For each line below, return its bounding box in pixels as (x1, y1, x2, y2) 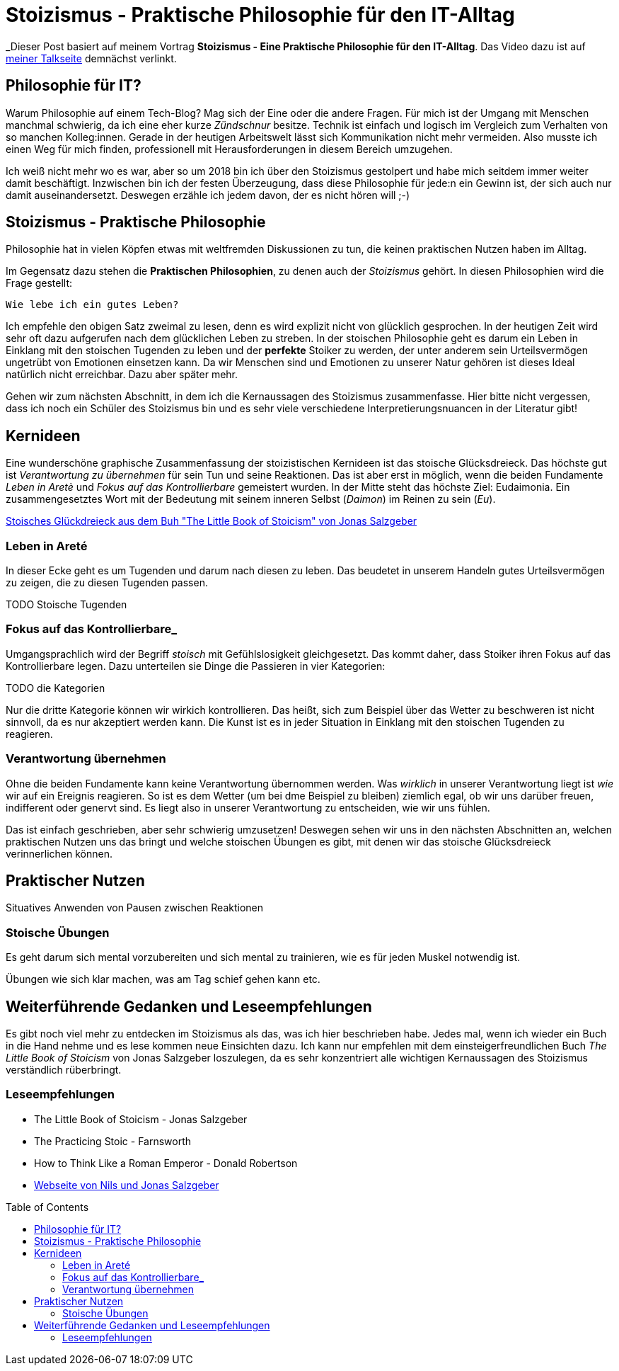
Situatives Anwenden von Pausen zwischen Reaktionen (6, 901, 264, 914)
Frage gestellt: (6, 277, 73, 290)
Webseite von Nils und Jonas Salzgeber (34, 1178, 219, 1191)
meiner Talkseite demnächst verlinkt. (6, 52, 177, 64)
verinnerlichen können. (6, 847, 112, 860)
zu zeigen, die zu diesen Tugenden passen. (6, 576, 208, 589)
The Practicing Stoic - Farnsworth (34, 1134, 192, 1147)
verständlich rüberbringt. (6, 1063, 122, 1076)
